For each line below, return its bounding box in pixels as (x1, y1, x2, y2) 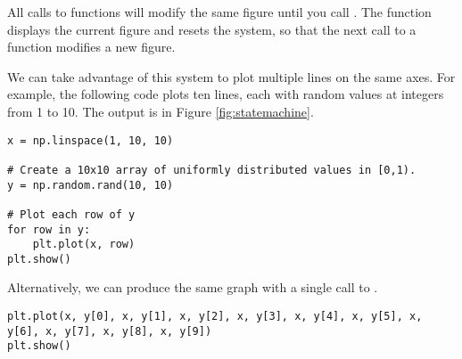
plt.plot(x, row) (32, 238, 136, 251)
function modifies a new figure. (7, 37, 176, 56)
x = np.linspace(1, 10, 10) (7, 134, 174, 147)
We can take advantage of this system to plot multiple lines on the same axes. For (7, 67, 456, 86)
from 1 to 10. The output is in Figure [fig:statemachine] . (7, 102, 314, 120)
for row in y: (7, 223, 91, 236)
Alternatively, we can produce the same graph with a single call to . (7, 278, 378, 297)
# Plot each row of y (7, 208, 136, 221)
